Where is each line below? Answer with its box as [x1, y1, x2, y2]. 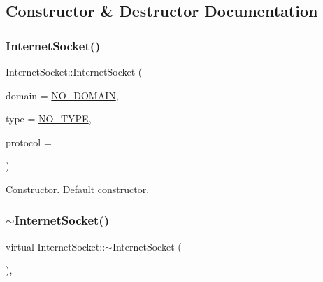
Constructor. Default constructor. [6, 181, 150, 196]
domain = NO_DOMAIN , [6, 87, 119, 102]
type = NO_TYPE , [6, 111, 92, 126]
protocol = [6, 134, 52, 149]
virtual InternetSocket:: [6, 239, 106, 253]
